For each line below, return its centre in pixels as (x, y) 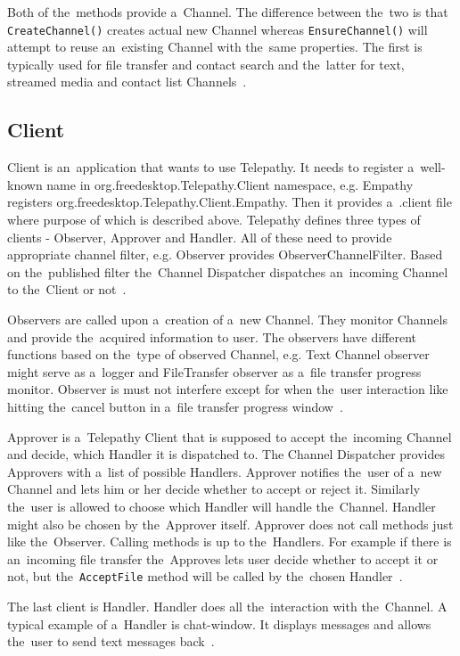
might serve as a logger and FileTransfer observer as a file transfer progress (214, 371)
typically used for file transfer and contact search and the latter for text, (206, 64)
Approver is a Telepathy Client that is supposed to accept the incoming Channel (230, 436)
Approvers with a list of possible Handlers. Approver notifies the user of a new (225, 471)
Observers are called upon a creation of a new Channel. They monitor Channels (227, 319)
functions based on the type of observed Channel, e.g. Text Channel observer (218, 354)
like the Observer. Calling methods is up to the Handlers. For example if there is (230, 541)
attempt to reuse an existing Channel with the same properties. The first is (215, 47)
